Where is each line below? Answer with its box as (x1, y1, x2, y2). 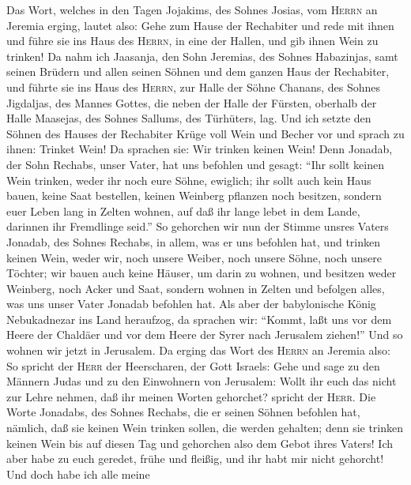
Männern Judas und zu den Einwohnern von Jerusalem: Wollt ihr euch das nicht (6, 373, 397, 389)
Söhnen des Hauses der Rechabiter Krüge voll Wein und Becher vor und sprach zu (6, 125, 405, 141)
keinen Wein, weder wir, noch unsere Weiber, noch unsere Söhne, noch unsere (6, 249, 382, 265)
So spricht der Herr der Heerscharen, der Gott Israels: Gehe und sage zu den (6, 357, 380, 374)
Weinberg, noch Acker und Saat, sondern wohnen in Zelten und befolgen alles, (6, 280, 385, 296)
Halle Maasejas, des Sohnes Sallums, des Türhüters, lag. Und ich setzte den (6, 110, 371, 126)
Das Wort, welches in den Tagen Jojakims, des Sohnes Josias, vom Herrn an (6, 2, 378, 17)
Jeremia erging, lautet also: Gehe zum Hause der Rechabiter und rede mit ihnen (6, 17, 394, 33)
